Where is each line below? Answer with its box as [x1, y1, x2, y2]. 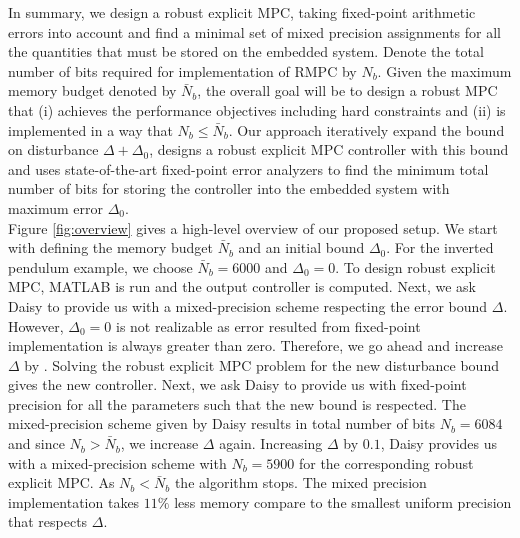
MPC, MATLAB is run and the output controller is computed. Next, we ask [8, 276, 476, 297]
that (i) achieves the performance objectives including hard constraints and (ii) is [8, 99, 506, 120]
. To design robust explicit [335, 256, 496, 277]
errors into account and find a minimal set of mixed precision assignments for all [8, 21, 501, 42]
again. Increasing [219, 433, 323, 454]
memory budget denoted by [8, 80, 177, 101]
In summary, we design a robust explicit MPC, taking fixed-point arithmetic [8, 2, 476, 22]
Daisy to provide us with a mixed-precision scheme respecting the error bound [8, 295, 488, 316]
